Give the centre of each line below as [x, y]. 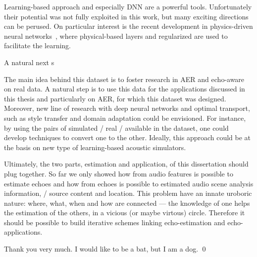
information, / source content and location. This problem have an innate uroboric [128, 193]
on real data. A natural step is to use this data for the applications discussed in [125, 89]
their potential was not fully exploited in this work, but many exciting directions [126, 16]
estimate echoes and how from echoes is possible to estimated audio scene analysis [129, 183]
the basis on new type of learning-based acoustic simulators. [95, 147]
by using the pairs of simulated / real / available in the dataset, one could [116, 128]
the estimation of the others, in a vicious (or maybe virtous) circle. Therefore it [125, 213]
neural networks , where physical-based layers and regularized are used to [116, 36]
